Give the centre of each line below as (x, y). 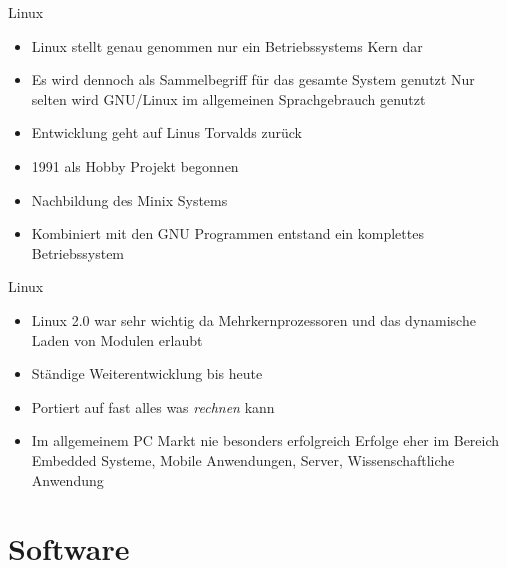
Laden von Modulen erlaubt (117, 339)
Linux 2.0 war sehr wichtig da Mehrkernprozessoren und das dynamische (253, 319)
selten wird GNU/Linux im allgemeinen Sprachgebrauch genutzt (228, 98)
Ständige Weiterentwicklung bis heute (147, 373)
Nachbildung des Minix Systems (129, 199)
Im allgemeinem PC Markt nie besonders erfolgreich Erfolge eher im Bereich (265, 440)
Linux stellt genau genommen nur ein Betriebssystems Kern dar (227, 45)
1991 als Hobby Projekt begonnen (135, 165)
